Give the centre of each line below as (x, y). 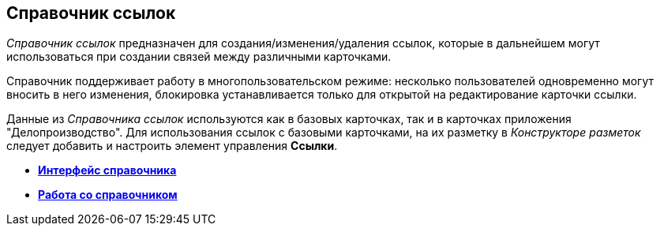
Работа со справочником (108, 195)
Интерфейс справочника (107, 170)
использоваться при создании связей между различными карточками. (199, 57)
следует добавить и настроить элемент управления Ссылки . (172, 146)
